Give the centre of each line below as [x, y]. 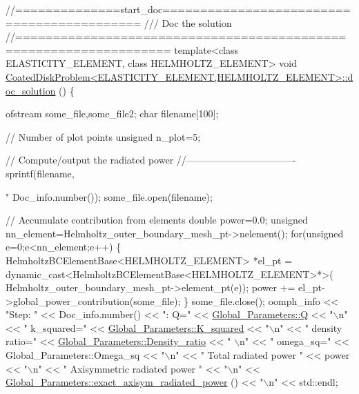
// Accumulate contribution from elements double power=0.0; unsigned [157, 220]
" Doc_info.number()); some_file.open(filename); [109, 196]
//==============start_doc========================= [178, 9]
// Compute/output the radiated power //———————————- [151, 160]
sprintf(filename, [40, 173]
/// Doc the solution [188, 22]
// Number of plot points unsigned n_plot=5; [103, 136]
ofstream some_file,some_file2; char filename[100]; [112, 114]
